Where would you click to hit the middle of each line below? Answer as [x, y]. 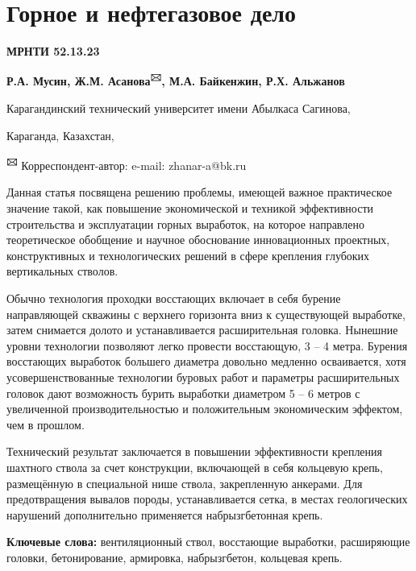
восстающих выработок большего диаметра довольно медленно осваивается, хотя [206, 361]
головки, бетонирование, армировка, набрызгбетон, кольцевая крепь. [175, 557]
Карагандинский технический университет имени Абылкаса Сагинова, [179, 108]
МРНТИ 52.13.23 [53, 51]
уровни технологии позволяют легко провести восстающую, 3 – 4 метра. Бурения [207, 345]
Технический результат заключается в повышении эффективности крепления [195, 451]
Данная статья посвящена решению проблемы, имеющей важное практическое [200, 192]
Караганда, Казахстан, [60, 135]
